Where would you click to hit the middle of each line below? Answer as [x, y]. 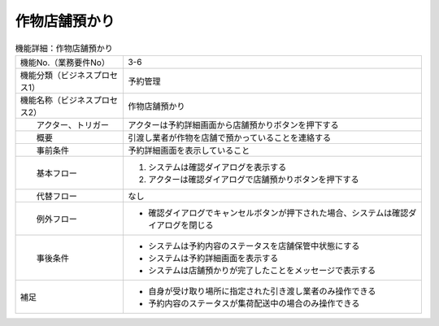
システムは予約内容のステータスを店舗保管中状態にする [254, 246]
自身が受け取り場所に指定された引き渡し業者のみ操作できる [262, 291]
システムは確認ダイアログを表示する [217, 167]
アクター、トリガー [73, 124]
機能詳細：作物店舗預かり [64, 48]
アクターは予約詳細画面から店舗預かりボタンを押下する [233, 124]
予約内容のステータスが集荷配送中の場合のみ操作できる [254, 303]
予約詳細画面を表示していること [189, 150]
